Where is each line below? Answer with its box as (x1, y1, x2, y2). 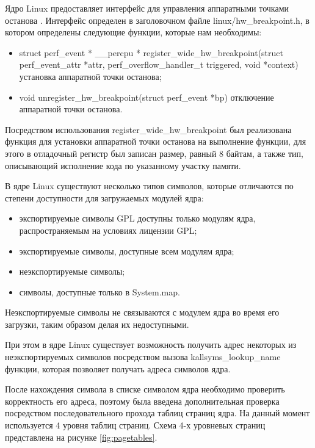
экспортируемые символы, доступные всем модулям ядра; (19, 244, 234, 257)
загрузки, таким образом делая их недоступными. (5, 317, 189, 330)
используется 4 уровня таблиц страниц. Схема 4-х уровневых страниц (5, 419, 266, 432)
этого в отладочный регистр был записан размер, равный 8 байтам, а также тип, (5, 146, 303, 159)
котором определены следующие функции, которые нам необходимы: (5, 26, 262, 38)
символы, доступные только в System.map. (19, 285, 180, 298)
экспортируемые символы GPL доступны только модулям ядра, (19, 212, 256, 225)
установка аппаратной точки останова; (19, 70, 162, 82)
